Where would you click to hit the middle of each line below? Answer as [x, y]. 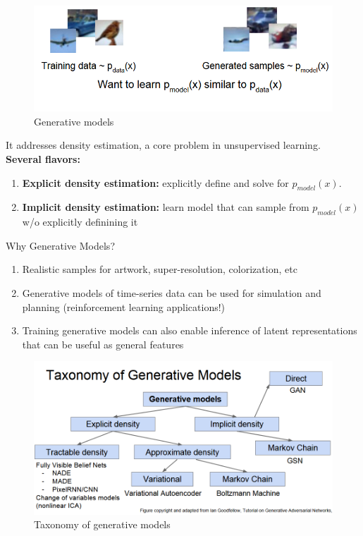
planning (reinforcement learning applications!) [124, 306]
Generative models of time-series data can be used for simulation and [172, 293]
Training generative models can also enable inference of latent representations [190, 330]
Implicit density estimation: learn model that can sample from [166, 207]
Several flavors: [43, 159]
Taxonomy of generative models [102, 524]
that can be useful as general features [103, 344]
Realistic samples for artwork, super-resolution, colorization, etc [160, 269]
